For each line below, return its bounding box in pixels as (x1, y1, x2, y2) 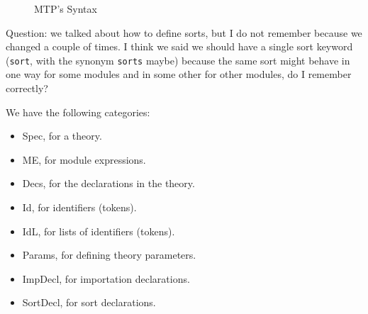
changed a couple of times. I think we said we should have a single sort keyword (6, 39, 353, 54)
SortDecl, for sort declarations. (22, 295, 156, 310)
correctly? (6, 81, 48, 96)
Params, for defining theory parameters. (22, 247, 196, 262)
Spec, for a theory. (22, 128, 102, 143)
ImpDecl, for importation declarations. (22, 271, 190, 286)
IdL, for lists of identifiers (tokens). (22, 223, 175, 238)
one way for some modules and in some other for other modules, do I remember (6, 67, 352, 82)
